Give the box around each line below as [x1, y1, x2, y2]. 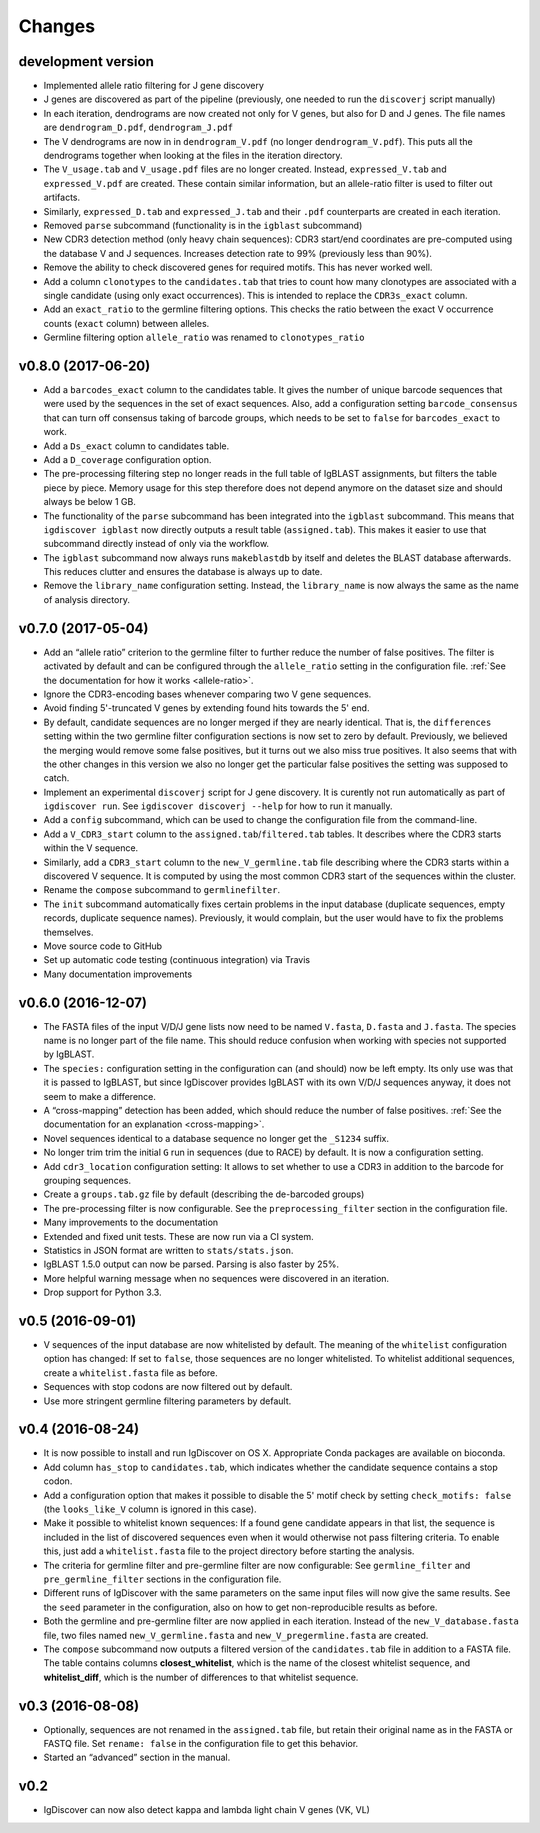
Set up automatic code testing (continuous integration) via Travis [43, 954, 310, 966]
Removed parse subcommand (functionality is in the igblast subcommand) [43, 219, 363, 231]
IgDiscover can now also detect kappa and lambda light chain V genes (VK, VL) [43, 1804, 370, 1816]
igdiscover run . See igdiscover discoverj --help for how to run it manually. [43, 800, 394, 812]
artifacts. [43, 191, 81, 204]
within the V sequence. [43, 842, 139, 854]
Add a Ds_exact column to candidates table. [43, 440, 230, 452]
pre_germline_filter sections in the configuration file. [43, 1573, 282, 1585]
